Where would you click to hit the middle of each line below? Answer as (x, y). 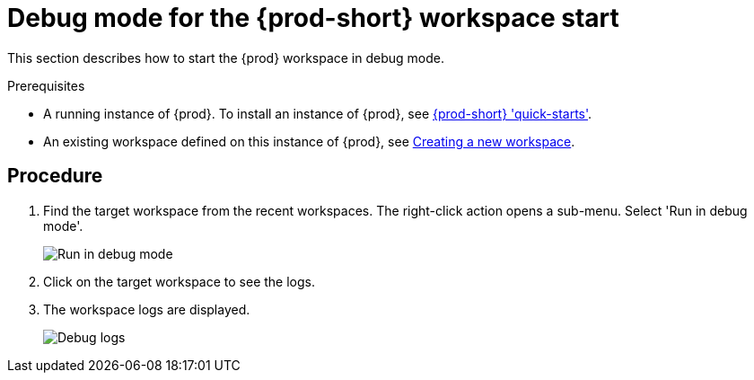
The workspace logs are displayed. (147, 309)
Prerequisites (46, 85)
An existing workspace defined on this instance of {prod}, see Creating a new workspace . (309, 141)
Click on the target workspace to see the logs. (180, 281)
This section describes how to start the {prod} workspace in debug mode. (226, 57)
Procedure (55, 176)
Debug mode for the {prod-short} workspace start (313, 18)
